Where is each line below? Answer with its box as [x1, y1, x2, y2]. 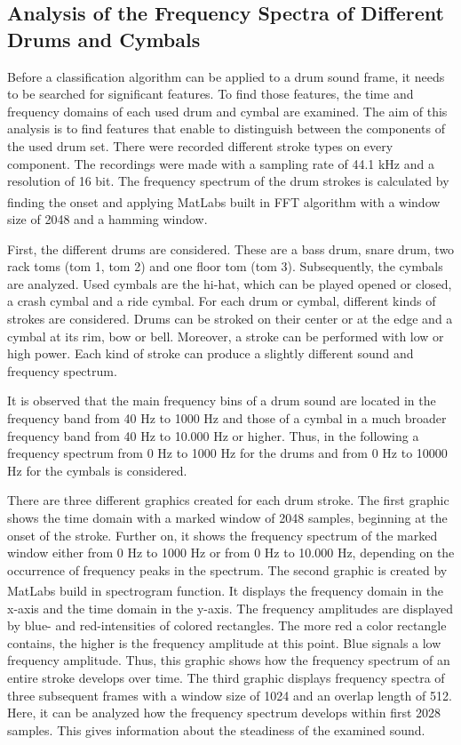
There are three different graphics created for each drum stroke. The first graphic [7, 491, 449, 509]
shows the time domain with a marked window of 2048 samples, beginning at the [7, 508, 448, 526]
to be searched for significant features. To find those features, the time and [7, 84, 414, 103]
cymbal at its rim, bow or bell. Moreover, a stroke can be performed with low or [7, 326, 444, 345]
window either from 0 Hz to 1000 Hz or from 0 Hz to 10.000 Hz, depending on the [7, 543, 455, 562]
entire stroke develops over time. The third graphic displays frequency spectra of [7, 668, 445, 686]
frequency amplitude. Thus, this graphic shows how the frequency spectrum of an [7, 651, 450, 669]
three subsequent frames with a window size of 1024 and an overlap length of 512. [7, 685, 452, 704]
